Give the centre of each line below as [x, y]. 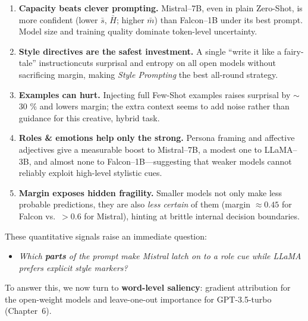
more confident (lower [58, 19]
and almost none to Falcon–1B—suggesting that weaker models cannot [163, 161]
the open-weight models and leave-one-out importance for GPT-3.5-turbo [138, 299]
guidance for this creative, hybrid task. [89, 117]
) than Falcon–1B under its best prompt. [229, 19]
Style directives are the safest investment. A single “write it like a [150, 51]
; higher [130, 19]
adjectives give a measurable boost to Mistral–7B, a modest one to [140, 149]
